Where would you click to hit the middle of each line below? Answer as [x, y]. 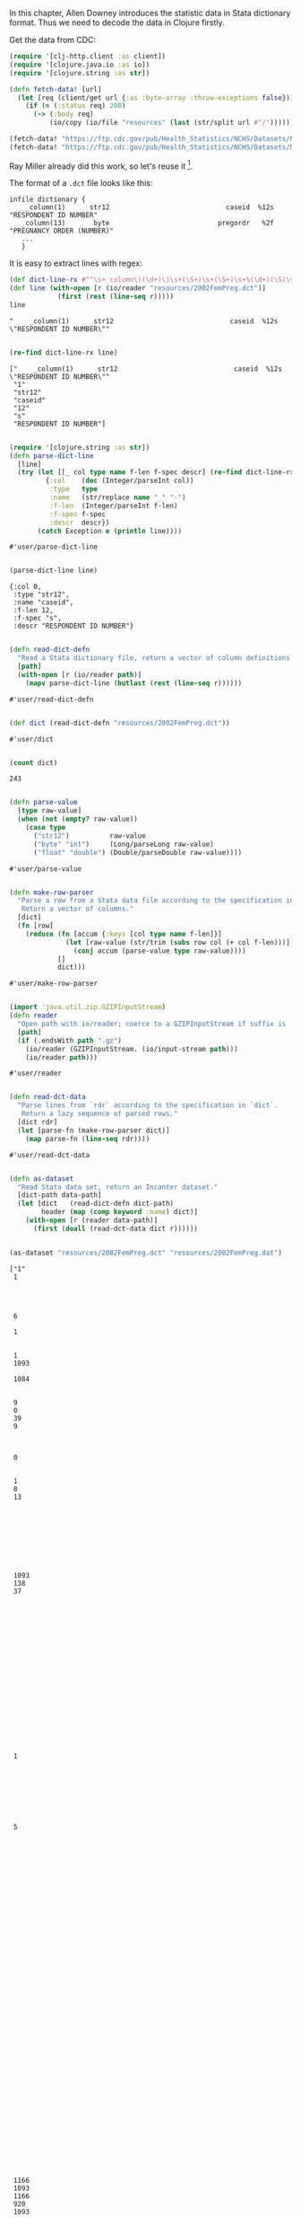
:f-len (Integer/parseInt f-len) [113, 506]
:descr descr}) [79, 523]
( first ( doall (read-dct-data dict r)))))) [116, 1228]
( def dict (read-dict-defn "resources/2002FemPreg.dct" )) [120, 723]
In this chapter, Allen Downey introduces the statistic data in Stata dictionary [150, 13]
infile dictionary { [48, 200]
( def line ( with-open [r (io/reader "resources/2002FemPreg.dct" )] [138, 288]
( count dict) [34, 762]
